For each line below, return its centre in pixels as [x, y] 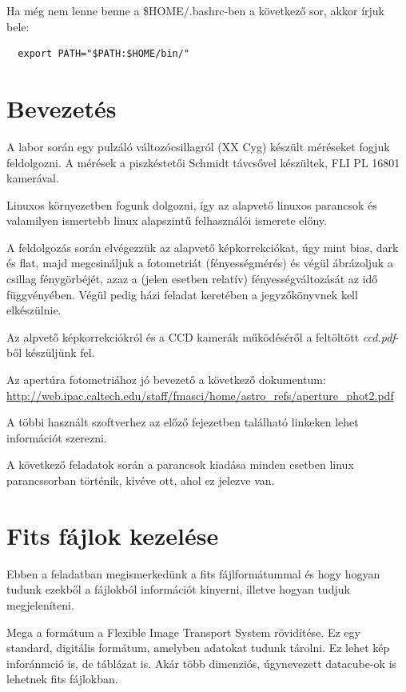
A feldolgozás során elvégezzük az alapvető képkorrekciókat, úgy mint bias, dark [203, 247]
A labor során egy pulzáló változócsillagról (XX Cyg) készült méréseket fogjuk [198, 146]
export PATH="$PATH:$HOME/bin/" [104, 54]
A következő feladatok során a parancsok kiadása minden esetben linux [180, 464]
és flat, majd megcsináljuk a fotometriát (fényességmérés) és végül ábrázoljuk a [200, 263]
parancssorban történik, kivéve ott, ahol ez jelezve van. [141, 480]
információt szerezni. [57, 437]
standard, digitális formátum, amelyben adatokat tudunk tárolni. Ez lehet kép [198, 648]
